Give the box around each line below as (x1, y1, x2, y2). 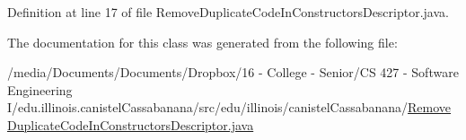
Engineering (7, 80, 73, 99)
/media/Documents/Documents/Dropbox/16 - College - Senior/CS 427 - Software (7, 63, 459, 82)
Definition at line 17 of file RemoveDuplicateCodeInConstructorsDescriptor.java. (7, 3, 449, 21)
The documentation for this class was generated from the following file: (7, 32, 398, 51)
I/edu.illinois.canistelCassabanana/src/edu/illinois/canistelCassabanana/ (7, 98, 409, 117)
